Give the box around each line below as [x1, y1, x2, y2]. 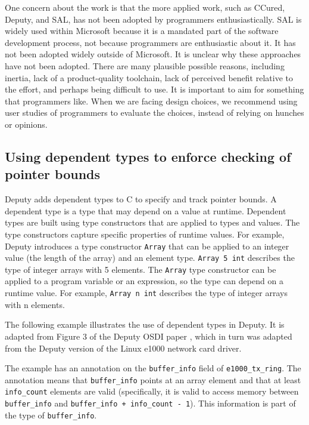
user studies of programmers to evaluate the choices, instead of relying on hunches [5, 106, 304, 119]
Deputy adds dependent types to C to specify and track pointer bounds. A [5, 193, 277, 205]
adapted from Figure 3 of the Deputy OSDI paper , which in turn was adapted [5, 329, 292, 342]
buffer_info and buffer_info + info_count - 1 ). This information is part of [5, 397, 296, 409]
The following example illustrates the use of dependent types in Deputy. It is [5, 318, 285, 331]
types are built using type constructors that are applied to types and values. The [5, 216, 300, 229]
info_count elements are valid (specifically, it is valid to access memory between [5, 385, 299, 398]
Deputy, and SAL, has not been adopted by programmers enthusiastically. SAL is [5, 13, 302, 25]
